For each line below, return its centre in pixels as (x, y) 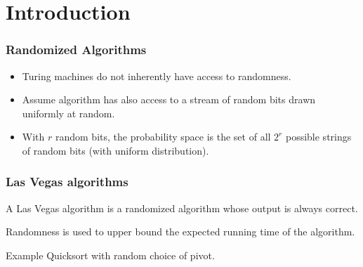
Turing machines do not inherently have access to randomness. (157, 76)
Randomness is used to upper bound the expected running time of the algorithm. (180, 232)
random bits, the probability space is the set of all (163, 137)
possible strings (318, 137)
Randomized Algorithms (76, 50)
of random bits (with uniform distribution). (115, 150)
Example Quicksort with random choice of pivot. (110, 255)
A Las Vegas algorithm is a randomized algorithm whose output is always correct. (182, 208)
